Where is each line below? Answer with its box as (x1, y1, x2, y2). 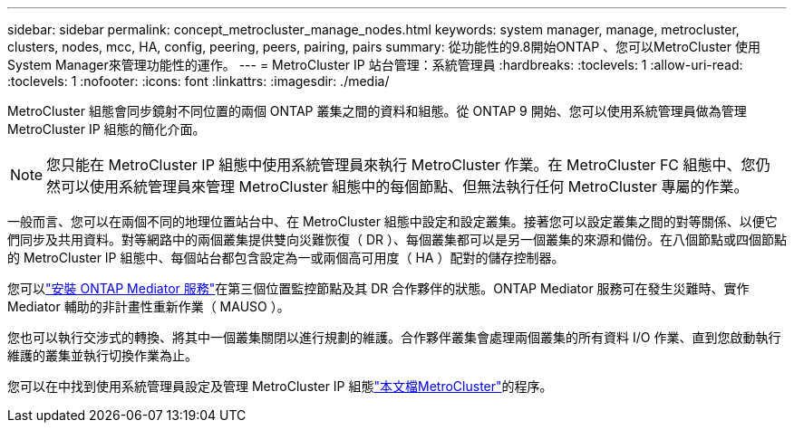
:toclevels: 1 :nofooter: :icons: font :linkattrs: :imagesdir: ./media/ (7, 73, 390, 89)
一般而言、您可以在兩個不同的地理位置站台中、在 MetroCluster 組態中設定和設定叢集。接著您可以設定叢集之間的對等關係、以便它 (7, 214, 778, 229)
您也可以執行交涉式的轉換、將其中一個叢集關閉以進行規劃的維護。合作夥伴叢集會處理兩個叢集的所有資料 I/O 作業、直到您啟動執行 (7, 330, 781, 345)
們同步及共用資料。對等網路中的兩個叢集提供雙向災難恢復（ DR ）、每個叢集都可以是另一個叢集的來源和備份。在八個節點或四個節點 (7, 232, 787, 247)
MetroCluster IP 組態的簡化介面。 (7, 121, 206, 137)
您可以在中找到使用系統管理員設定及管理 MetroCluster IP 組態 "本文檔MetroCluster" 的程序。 (7, 378, 553, 394)
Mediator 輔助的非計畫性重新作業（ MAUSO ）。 (7, 299, 290, 314)
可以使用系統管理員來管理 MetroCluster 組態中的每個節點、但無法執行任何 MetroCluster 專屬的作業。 (61, 177, 749, 196)
